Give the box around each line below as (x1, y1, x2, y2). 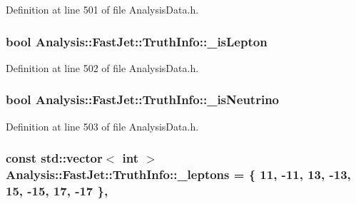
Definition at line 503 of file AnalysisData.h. (6, 118, 199, 133)
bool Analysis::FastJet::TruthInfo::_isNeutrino (6, 91, 279, 108)
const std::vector (6, 149, 103, 167)
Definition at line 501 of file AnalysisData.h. (6, 2, 199, 16)
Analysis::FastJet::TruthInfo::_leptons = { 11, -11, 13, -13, (6, 165, 351, 183)
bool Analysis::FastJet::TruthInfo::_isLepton (6, 32, 268, 50)
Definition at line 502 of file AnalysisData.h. (6, 60, 199, 75)
